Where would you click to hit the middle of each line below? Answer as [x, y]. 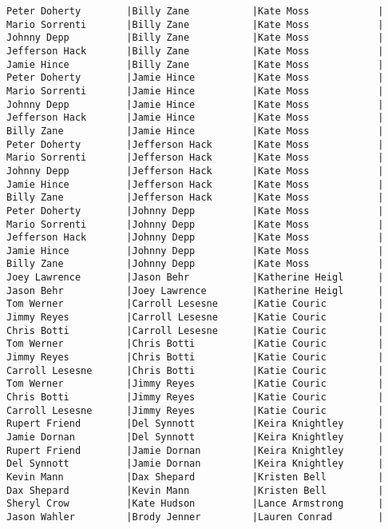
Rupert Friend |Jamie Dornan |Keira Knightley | [195, 450]
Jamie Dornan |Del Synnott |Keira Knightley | [195, 437]
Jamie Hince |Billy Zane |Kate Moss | [195, 64]
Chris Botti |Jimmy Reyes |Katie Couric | [195, 398]
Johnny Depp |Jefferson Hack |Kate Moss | [195, 171]
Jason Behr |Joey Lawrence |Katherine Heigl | [195, 290]
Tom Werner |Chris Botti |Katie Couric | [195, 344]
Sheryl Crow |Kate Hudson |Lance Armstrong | [195, 504]
